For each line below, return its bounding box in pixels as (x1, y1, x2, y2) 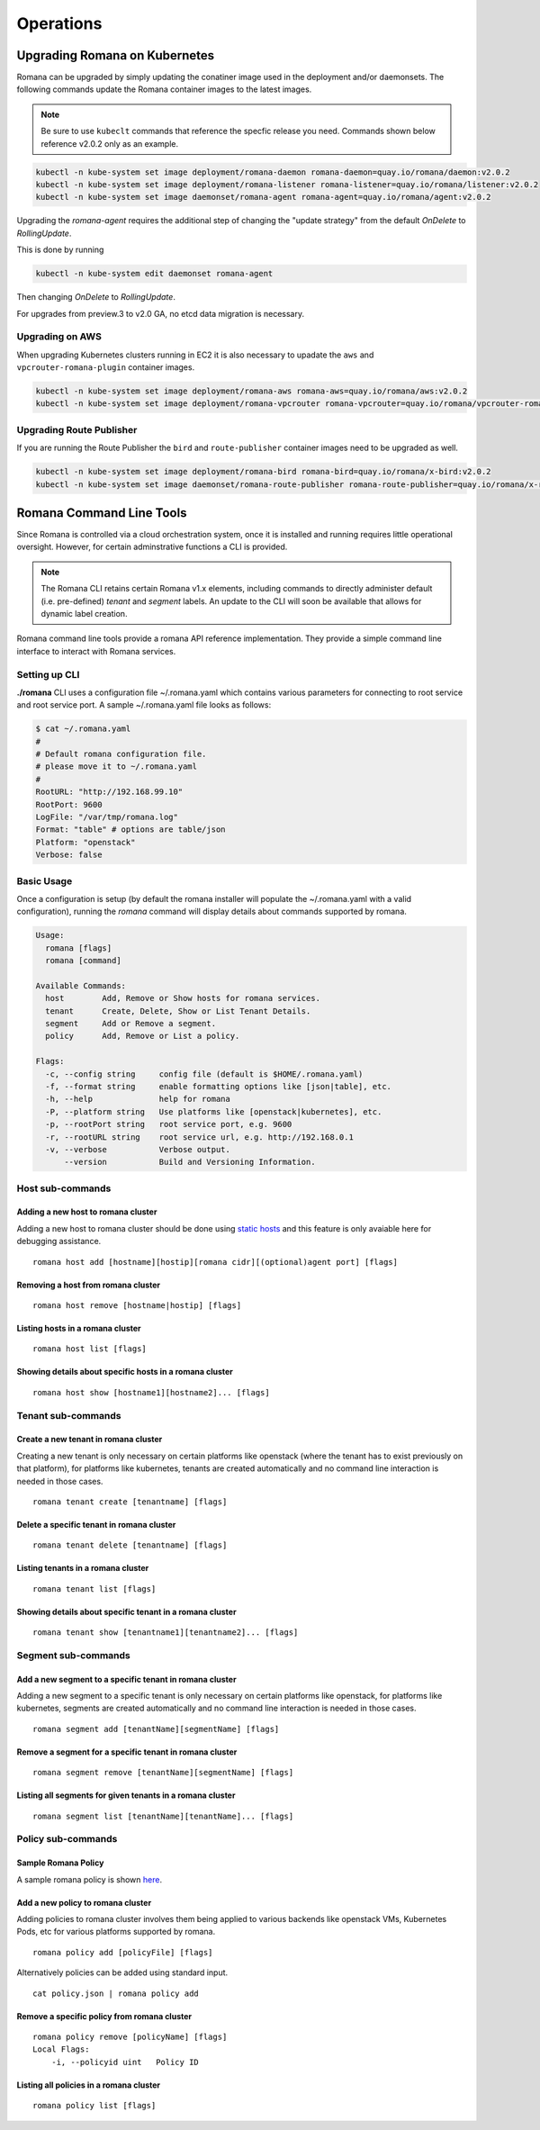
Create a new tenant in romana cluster (16, 1434, 163, 1445)
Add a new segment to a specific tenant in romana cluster (16, 1674, 238, 1684)
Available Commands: (35, 980, 126, 990)
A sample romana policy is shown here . (16, 1873, 162, 1885)
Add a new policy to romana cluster (16, 1897, 152, 1908)
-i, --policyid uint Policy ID (50, 2057, 200, 2067)
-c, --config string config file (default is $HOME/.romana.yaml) (45, 1069, 364, 1079)
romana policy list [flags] (32, 2100, 157, 2111)
